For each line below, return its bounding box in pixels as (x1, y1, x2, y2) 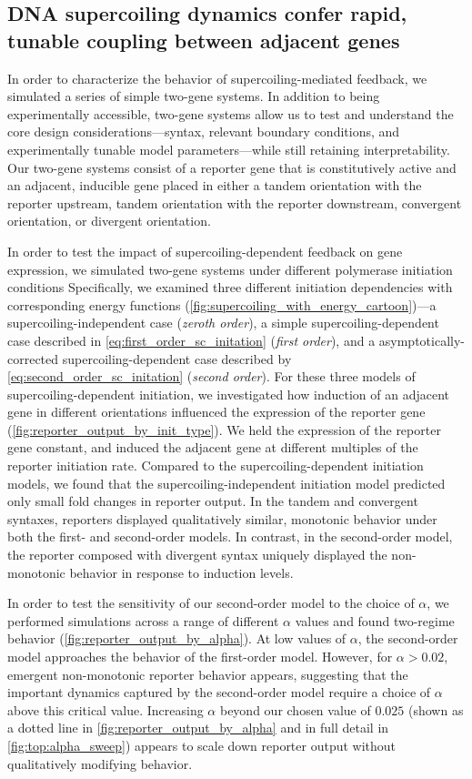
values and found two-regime (295, 611, 455, 630)
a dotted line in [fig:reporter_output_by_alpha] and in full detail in (7, 718, 389, 737)
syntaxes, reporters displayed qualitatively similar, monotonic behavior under (7, 509, 437, 528)
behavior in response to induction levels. (69, 562, 294, 582)
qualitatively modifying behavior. (7, 754, 193, 773)
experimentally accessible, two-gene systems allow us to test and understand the (7, 104, 454, 123)
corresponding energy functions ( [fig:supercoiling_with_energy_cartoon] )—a (7, 295, 437, 314)
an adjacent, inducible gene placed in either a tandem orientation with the (7, 176, 422, 195)
